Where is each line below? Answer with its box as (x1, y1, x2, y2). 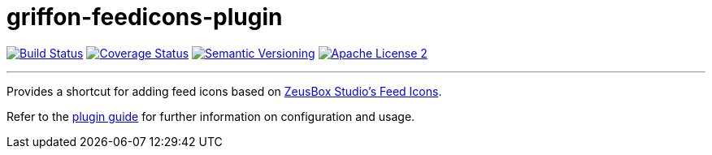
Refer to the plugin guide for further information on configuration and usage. (7, 109, 415, 123)
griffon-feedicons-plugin (7, 3, 283, 31)
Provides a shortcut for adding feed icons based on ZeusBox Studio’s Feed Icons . (7, 84, 442, 98)
